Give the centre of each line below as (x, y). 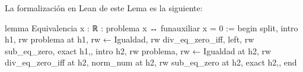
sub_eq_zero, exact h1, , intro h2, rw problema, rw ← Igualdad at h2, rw (138, 50)
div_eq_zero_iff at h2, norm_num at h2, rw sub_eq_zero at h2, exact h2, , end (151, 62)
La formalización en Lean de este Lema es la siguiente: (104, 8)
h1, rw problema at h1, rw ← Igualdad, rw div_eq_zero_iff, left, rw (130, 39)
